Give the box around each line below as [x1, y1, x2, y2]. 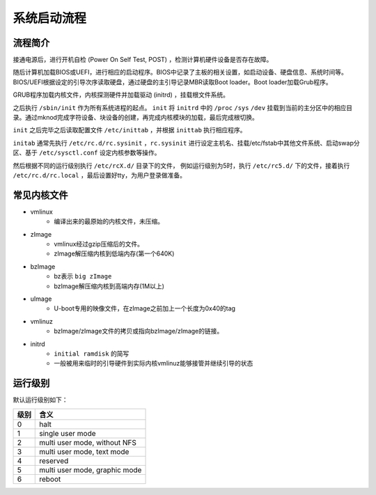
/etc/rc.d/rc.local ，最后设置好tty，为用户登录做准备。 [13, 171, 186, 179]
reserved [39, 456, 69, 466]
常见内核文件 [13, 189, 68, 201]
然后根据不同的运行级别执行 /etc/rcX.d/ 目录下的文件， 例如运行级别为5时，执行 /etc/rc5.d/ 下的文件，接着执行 [13, 161, 350, 170]
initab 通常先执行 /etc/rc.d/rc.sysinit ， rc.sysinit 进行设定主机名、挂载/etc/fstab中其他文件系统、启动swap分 [13, 139, 360, 147]
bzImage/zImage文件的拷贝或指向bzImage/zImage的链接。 [54, 327, 224, 336]
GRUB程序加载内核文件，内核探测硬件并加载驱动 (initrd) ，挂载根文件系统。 [13, 91, 230, 99]
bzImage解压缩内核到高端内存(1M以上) [54, 282, 165, 290]
